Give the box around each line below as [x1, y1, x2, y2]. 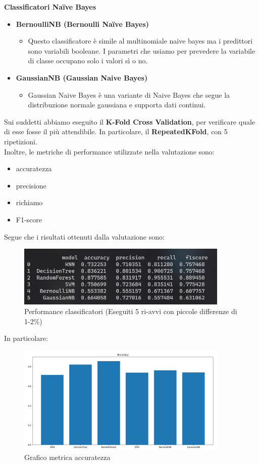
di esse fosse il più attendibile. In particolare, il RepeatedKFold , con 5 [4, 126, 228, 137]
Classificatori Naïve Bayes [4, 2, 96, 12]
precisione [16, 180, 46, 190]
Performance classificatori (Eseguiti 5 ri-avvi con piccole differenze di [24, 306, 237, 317]
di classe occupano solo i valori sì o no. [28, 55, 148, 66]
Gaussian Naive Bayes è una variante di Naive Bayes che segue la [28, 89, 230, 100]
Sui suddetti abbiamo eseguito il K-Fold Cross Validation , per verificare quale [4, 116, 255, 127]
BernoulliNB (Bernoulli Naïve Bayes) [16, 18, 149, 29]
